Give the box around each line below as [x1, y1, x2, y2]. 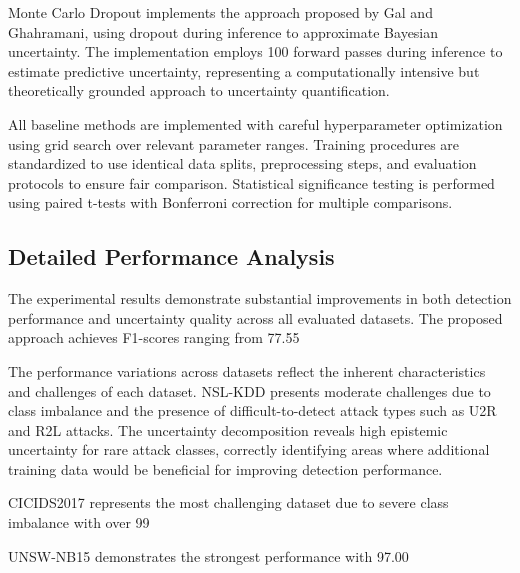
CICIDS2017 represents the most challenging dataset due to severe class [8, 492, 449, 513]
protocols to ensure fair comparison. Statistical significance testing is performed [8, 172, 495, 193]
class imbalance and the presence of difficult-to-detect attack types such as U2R [8, 400, 497, 421]
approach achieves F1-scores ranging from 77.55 [8, 327, 300, 348]
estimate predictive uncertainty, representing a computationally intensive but [8, 60, 480, 81]
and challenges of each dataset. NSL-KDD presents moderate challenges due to [8, 380, 491, 401]
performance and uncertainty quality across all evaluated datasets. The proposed [8, 307, 503, 328]
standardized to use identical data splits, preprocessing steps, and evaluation [8, 153, 477, 174]
